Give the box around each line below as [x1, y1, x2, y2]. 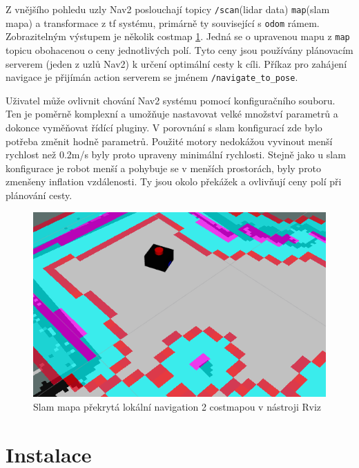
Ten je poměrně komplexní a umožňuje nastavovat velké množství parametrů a [6, 106, 338, 121]
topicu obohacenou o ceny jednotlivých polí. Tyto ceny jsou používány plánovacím [6, 42, 353, 57]
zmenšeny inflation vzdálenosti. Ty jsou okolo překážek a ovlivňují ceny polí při [6, 174, 342, 189]
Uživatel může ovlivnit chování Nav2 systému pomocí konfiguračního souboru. [6, 93, 336, 107]
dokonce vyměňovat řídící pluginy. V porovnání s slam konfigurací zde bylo [6, 120, 322, 134]
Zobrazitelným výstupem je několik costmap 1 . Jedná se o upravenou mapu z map [6, 29, 350, 44]
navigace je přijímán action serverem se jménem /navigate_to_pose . [6, 70, 298, 84]
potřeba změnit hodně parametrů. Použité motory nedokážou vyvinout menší [6, 133, 333, 148]
